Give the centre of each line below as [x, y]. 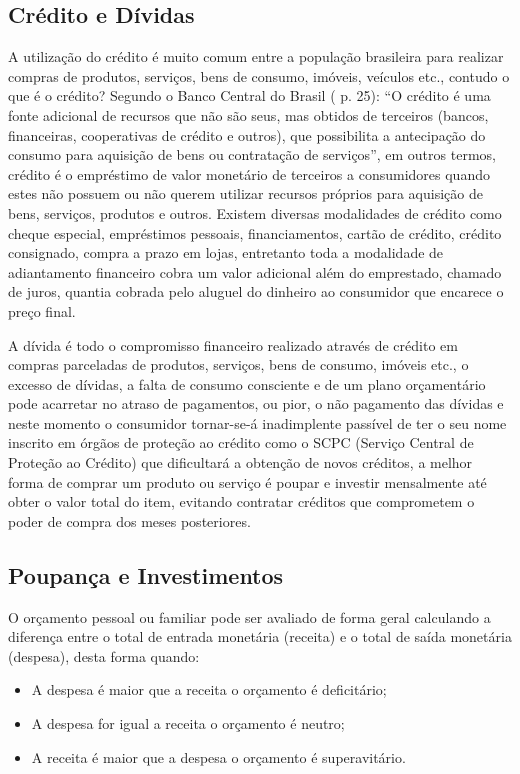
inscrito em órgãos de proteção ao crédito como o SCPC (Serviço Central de [241, 442]
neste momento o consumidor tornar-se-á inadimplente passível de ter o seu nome [257, 422]
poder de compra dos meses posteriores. [129, 520]
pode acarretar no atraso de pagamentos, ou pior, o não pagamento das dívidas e [256, 403]
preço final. [42, 310]
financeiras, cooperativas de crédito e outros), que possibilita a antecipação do [247, 134]
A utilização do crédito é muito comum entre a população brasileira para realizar [256, 56]
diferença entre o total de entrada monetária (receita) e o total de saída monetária [260, 636]
